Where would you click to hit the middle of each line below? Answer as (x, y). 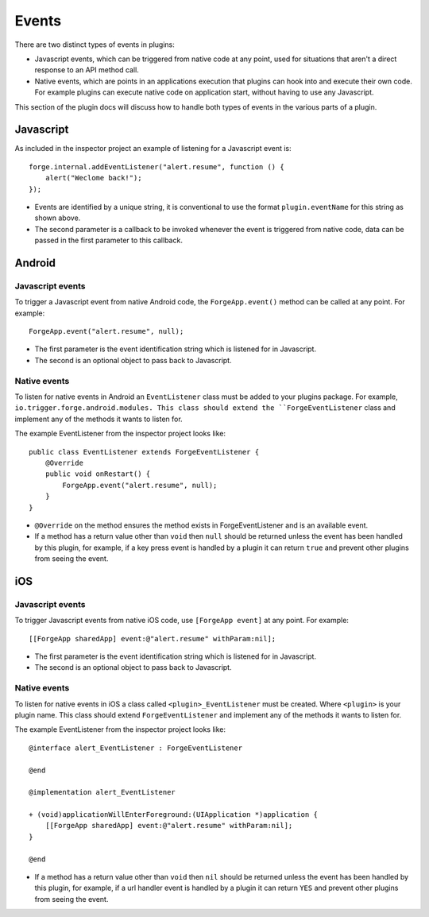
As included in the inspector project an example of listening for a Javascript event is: (153, 149)
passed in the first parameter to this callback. (108, 240)
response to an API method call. (87, 70)
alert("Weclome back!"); (93, 178)
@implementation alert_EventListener (102, 792)
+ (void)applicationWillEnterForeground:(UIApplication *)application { (173, 815)
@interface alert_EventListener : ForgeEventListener (135, 748)
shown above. (58, 218)
